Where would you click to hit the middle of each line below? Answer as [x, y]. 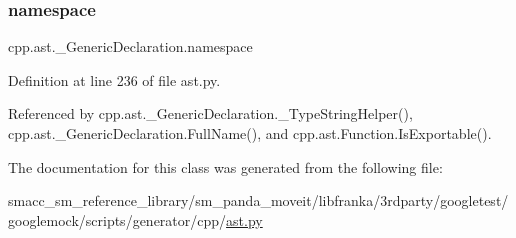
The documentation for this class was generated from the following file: [225, 166]
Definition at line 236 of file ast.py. [114, 79]
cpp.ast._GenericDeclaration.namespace [130, 46]
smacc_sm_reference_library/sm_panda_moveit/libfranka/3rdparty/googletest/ [258, 200]
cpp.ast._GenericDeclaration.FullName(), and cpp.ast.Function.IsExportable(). [250, 133]
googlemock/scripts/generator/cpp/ [117, 219]
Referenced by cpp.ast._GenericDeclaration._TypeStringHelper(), [210, 113]
